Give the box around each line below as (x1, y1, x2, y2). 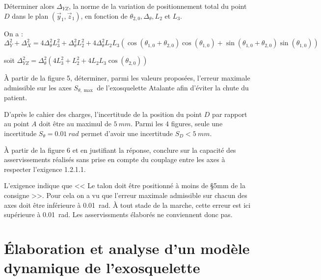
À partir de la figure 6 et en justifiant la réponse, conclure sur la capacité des (4, 144, 236, 155)
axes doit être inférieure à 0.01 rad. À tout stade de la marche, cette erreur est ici (4, 199, 251, 210)
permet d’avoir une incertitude (81, 128, 173, 139)
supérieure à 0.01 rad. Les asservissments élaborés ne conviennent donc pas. (4, 209, 233, 220)
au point (4, 118, 29, 129)
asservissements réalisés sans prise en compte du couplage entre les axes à (4, 154, 225, 165)
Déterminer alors (4, 1, 54, 11)
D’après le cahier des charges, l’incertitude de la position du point (4, 109, 202, 119)
